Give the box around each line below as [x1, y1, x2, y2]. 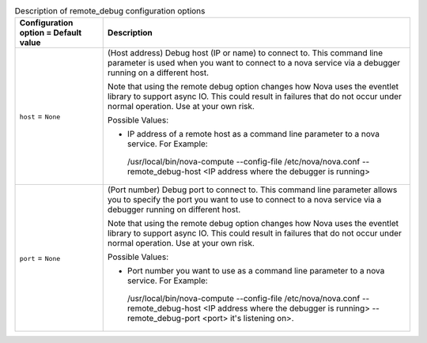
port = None [19, 253, 61, 264]
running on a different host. [107, 67, 210, 78]
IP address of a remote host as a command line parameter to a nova [127, 129, 380, 140]
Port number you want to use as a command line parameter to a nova [127, 266, 385, 277]
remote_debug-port [127, 313, 201, 324]
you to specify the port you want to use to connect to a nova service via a [107, 194, 382, 205]
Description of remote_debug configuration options [14, 6, 206, 17]
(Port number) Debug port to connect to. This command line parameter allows [107, 184, 398, 195]
